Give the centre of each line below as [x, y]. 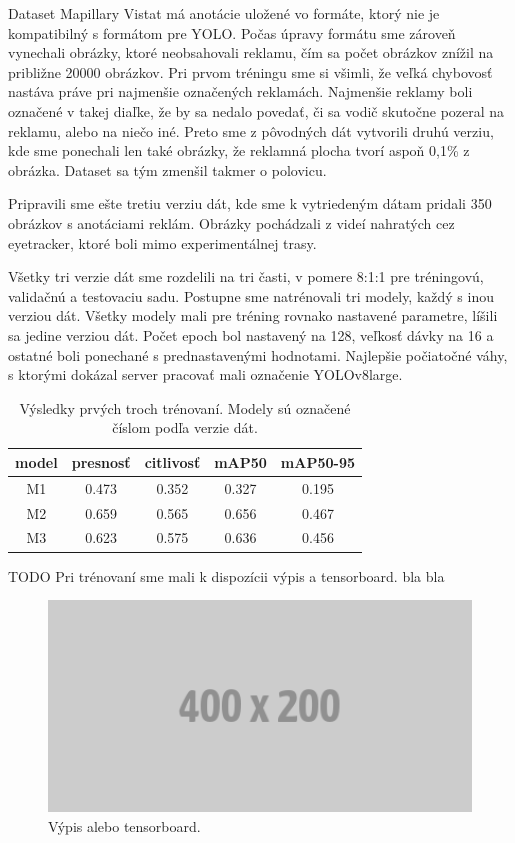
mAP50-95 [318, 461]
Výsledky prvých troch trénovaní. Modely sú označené [185, 407]
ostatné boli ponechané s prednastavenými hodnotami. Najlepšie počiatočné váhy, [258, 354]
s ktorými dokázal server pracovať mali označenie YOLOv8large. [205, 374]
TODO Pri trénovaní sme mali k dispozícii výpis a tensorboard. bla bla [226, 575]
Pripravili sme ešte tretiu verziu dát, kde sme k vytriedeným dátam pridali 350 [250, 203]
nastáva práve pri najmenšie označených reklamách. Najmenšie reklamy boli [240, 91]
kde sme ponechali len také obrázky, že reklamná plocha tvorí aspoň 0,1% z [239, 150]
